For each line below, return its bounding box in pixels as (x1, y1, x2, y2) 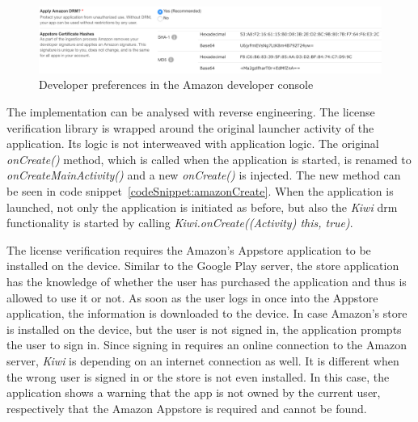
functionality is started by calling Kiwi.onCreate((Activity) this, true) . (6, 214, 353, 231)
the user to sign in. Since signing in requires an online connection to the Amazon (6, 336, 407, 353)
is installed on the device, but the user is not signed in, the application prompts (6, 320, 402, 337)
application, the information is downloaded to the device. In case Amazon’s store (6, 305, 407, 322)
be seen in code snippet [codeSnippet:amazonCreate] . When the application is (6, 182, 394, 199)
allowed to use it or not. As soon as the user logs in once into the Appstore (6, 289, 378, 306)
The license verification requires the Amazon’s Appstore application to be (6, 241, 371, 258)
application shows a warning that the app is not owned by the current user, (6, 384, 381, 401)
